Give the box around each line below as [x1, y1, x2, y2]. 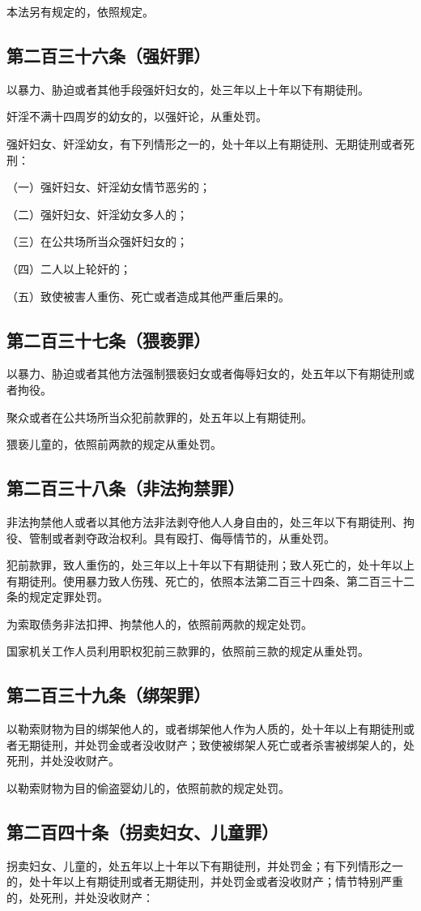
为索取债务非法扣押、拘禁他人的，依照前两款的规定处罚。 [6, 615, 313, 632]
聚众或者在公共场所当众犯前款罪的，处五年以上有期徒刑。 [6, 408, 313, 425]
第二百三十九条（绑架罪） [6, 682, 210, 707]
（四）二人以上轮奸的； [6, 260, 131, 277]
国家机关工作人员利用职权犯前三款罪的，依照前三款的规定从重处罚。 [6, 642, 369, 660]
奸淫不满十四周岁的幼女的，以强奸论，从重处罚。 [6, 108, 267, 125]
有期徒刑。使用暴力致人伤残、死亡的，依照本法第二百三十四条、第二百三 [6, 572, 392, 589]
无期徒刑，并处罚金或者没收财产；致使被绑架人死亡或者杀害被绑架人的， [17, 736, 403, 753]
